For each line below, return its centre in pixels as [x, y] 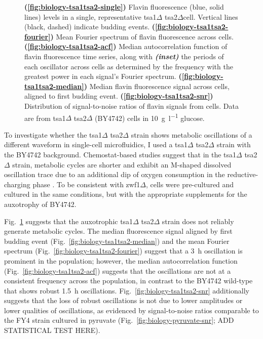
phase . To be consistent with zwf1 [86, 184]
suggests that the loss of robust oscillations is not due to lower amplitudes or [123, 300]
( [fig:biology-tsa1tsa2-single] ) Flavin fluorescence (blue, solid [124, 7]
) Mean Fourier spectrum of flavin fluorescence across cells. [142, 36]
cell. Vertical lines [211, 16]
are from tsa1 [45, 118]
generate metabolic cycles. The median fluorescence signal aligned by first [118, 231]
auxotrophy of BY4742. [40, 204]
